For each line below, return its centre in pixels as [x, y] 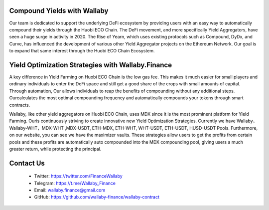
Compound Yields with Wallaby [59, 11]
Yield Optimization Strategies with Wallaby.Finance [90, 65]
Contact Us [27, 163]
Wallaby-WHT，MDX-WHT [37, 128]
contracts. [20, 105]
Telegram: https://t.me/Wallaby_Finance [75, 183]
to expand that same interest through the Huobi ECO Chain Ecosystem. [82, 51]
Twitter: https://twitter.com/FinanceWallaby [78, 176]
